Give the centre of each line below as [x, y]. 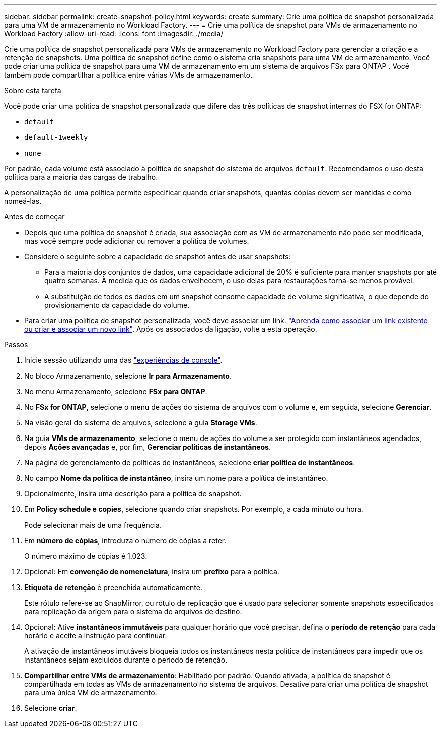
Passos [16, 345]
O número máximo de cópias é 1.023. [86, 556]
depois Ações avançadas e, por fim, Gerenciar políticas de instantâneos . [148, 447]
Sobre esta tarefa [33, 90]
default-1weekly [56, 137]
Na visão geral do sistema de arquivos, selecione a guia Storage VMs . [141, 423]
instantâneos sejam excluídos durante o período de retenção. [126, 660]
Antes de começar [34, 217]
